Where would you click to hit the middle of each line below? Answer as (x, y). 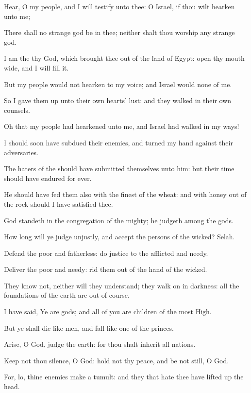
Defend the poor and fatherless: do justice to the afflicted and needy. (106, 253)
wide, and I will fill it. (36, 67)
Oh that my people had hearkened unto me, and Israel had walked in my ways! (122, 126)
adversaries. (21, 152)
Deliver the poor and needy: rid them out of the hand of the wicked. (106, 269)
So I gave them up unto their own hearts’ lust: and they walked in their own (118, 100)
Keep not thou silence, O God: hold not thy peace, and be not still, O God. (117, 360)
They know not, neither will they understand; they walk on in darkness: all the (122, 285)
